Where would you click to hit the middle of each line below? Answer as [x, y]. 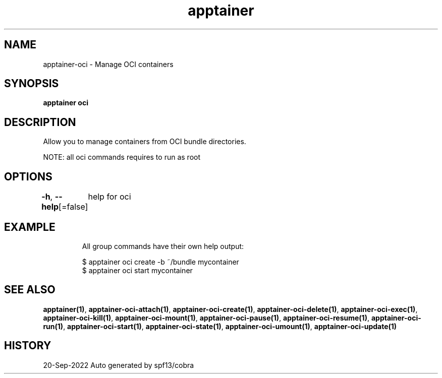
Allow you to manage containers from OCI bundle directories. [145, 142]
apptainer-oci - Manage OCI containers [108, 64]
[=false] [73, 207]
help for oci [109, 197]
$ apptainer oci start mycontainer [137, 270]
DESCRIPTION [40, 122]
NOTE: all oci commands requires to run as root [122, 157]
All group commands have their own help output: [163, 246]
